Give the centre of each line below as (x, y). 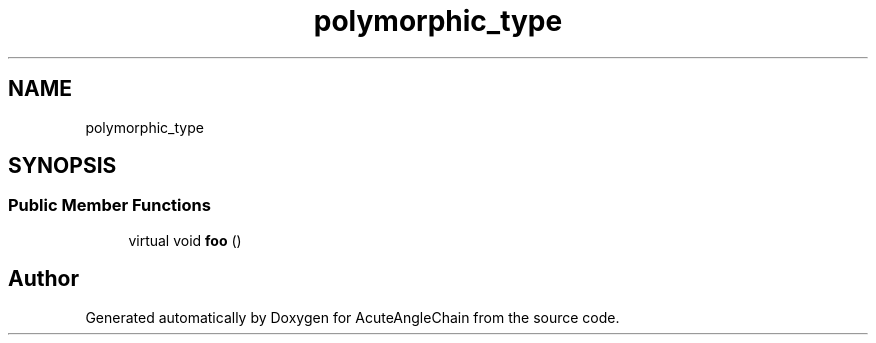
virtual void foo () (185, 240)
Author (43, 279)
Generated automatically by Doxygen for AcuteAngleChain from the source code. (352, 317)
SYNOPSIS (62, 166)
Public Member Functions (109, 205)
